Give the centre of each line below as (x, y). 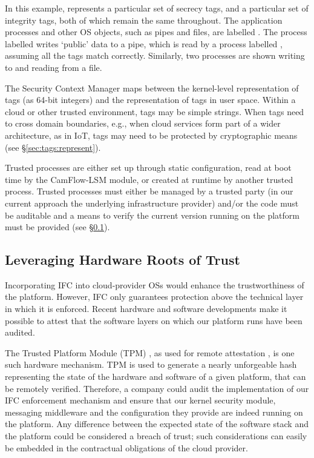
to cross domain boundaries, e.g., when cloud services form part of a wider (143, 123)
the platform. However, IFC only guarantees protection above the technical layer (154, 297)
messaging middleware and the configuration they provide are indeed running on (154, 412)
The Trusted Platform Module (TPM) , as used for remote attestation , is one (150, 352)
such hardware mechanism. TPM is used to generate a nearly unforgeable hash (151, 364)
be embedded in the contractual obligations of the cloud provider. (126, 447)
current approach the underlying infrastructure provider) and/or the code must (152, 203)
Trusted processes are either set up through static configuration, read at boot (148, 168)
